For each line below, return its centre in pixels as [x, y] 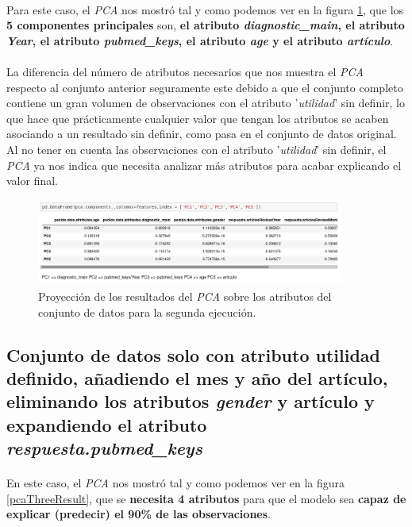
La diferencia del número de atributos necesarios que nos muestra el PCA [185, 71]
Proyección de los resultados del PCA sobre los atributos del [185, 296]
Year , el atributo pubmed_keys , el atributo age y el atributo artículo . [200, 40]
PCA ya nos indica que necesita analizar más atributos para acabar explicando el [204, 165]
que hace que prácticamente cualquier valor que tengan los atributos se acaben [198, 118]
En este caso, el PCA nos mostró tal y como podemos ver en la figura [176, 483]
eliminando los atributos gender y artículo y [191, 401]
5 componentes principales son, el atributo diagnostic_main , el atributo [206, 25]
